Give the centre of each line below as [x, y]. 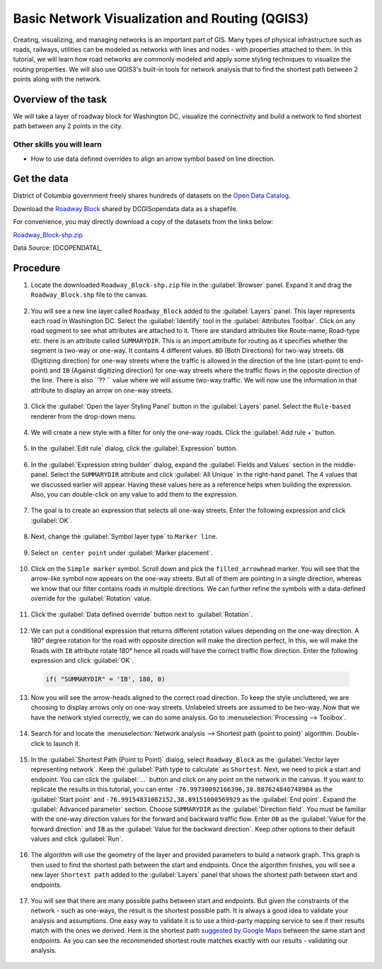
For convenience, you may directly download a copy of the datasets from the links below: [143, 222]
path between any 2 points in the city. [68, 126]
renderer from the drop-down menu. [84, 416]
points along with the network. [57, 79]
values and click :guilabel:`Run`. [77, 839]
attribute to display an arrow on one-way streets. [102, 390]
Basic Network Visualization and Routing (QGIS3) [161, 18]
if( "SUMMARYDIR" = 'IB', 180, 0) [105, 679]
